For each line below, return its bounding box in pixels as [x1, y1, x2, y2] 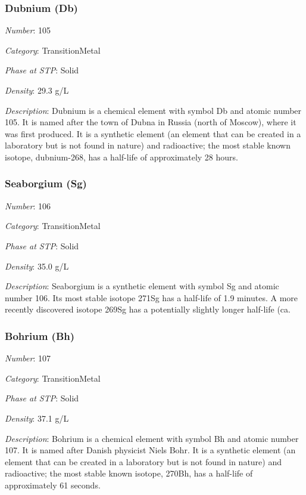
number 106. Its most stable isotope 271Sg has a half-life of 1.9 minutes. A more [5, 291, 298, 304]
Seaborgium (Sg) [5, 176, 87, 191]
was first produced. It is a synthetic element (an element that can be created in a [5, 127, 301, 140]
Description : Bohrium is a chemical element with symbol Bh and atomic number [5, 432, 299, 444]
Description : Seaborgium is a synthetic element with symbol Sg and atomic [5, 280, 279, 292]
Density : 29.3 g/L [5, 84, 69, 96]
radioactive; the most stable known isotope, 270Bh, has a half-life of [5, 467, 253, 479]
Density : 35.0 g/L [5, 259, 69, 272]
